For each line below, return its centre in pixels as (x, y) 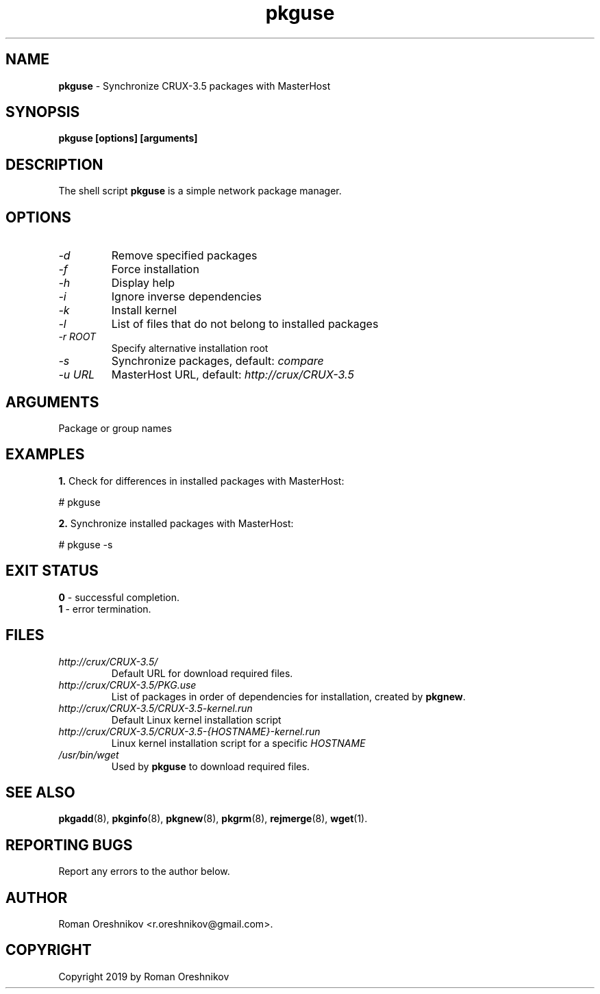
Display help (143, 283)
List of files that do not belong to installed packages (245, 324)
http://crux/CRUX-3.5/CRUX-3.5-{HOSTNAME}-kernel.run (189, 731)
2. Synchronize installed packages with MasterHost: (176, 523)
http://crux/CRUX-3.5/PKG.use (127, 685)
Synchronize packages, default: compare (217, 361)
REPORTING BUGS (69, 845)
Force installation (155, 269)
